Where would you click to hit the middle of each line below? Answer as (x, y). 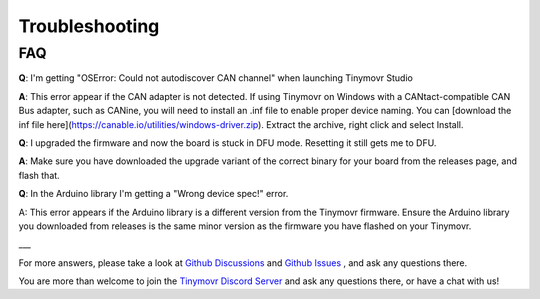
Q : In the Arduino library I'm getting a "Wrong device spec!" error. (153, 194)
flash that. (39, 175)
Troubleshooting (89, 26)
